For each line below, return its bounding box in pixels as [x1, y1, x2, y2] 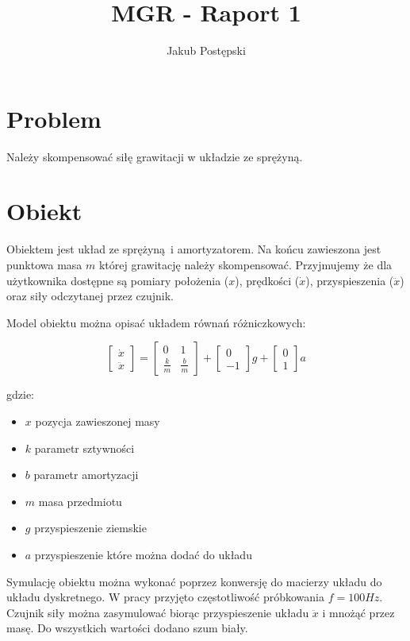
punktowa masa [6, 256, 82, 272]
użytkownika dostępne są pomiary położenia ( [6, 272, 229, 288]
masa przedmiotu [38, 492, 122, 509]
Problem [6, 102, 102, 134]
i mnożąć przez [322, 604, 395, 620]
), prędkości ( [235, 272, 300, 288]
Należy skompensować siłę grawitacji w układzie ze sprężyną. [6, 148, 303, 164]
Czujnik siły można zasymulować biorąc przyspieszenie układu [6, 604, 309, 620]
